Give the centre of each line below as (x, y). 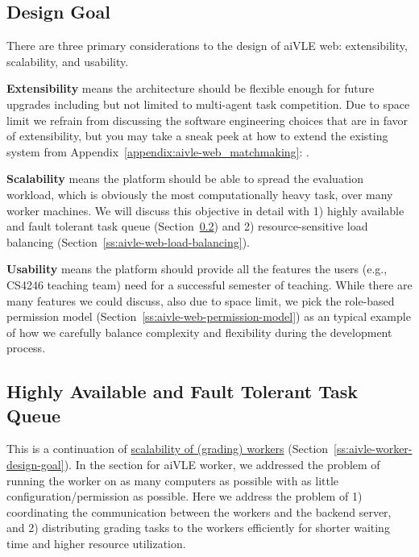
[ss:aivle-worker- (373, 449)
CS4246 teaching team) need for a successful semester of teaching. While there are (209, 284)
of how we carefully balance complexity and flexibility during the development (199, 332)
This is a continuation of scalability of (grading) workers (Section (168, 449)
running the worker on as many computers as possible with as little (173, 480)
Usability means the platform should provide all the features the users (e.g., (197, 269)
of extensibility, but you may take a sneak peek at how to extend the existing (197, 136)
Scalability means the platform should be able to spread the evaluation (185, 179)
